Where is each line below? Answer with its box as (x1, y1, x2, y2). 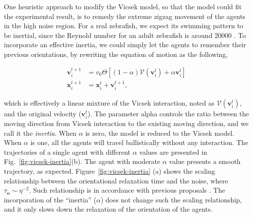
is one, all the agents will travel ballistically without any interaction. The (30, 137, 249, 147)
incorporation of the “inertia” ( (4, 194, 96, 204)
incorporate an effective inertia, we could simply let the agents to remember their (4, 39, 246, 50)
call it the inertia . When (4, 127, 77, 138)
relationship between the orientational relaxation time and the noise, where (4, 175, 228, 185)
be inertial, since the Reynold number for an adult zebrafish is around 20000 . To (4, 30, 246, 40)
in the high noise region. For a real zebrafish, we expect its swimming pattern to (4, 20, 243, 31)
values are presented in (139, 146, 207, 157)
